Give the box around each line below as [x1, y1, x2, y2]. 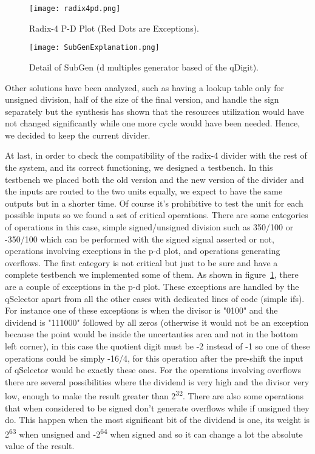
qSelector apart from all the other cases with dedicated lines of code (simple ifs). [5, 292, 305, 304]
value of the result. [5, 439, 75, 452]
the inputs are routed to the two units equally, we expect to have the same [5, 185, 283, 198]
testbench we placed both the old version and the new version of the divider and [5, 173, 304, 185]
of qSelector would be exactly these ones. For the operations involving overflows [5, 363, 301, 376]
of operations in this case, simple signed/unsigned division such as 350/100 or [5, 221, 294, 233]
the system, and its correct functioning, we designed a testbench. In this [5, 161, 273, 174]
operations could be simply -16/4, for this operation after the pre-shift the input [5, 351, 303, 364]
